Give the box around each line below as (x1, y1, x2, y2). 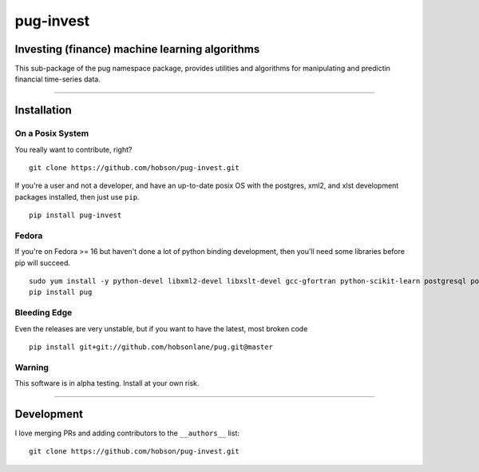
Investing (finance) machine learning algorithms (14, 42, 260, 56)
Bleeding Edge (14, 307, 73, 319)
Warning (14, 362, 49, 373)
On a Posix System (14, 128, 89, 139)
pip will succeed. (14, 258, 71, 268)
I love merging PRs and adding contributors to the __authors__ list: (14, 428, 239, 438)
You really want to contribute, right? (14, 145, 133, 154)
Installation (14, 104, 72, 117)
